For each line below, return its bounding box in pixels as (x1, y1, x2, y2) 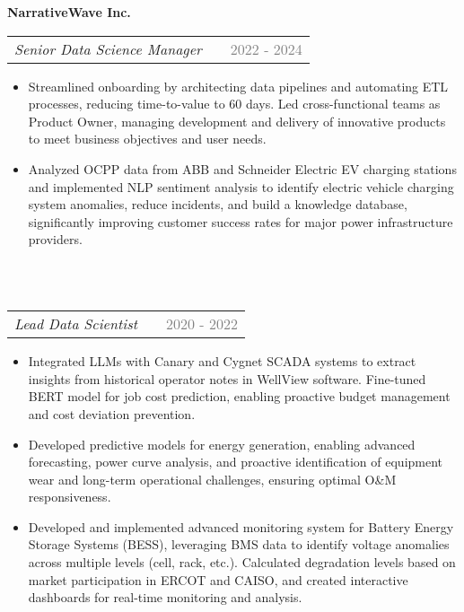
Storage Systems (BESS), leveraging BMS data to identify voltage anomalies (28, 535, 450, 554)
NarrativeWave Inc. (7, 3, 131, 21)
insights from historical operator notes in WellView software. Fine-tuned (28, 369, 426, 388)
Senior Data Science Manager (14, 38, 202, 59)
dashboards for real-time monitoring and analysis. (28, 588, 302, 607)
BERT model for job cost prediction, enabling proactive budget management (28, 387, 451, 406)
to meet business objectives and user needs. (28, 129, 267, 148)
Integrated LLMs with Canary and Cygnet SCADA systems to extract (28, 352, 416, 371)
